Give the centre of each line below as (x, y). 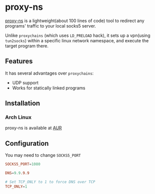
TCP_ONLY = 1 (16, 186)
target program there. (27, 46)
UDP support (25, 83)
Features (19, 61)
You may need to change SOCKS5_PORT (43, 155)
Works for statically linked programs (49, 88)
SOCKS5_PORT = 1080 (23, 164)
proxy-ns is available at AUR (34, 128)
